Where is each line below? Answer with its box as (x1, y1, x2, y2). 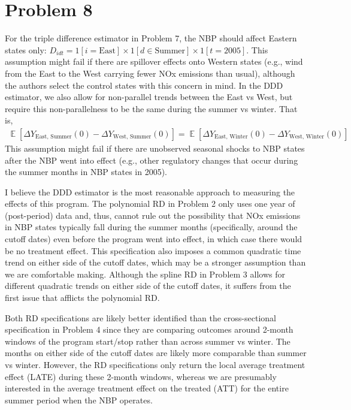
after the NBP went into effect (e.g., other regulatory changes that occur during (5, 153, 298, 166)
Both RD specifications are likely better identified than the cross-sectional (5, 311, 276, 324)
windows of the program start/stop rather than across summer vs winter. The (5, 334, 291, 347)
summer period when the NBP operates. (5, 393, 153, 406)
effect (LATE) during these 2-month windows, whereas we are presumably (5, 370, 277, 382)
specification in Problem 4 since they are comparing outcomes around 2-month (5, 323, 293, 336)
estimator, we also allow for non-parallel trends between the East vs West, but (5, 91, 293, 103)
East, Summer (35, 134, 72, 140)
